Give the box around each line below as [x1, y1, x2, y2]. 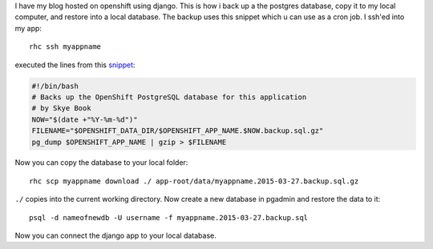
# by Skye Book [31, 104, 91, 113]
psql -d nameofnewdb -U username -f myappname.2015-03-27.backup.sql [29, 213, 309, 222]
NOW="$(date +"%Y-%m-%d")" [31, 114, 138, 124]
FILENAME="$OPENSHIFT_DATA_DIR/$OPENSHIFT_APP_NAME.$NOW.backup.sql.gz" [31, 127, 324, 135]
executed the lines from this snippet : [14, 60, 136, 70]
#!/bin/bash [31, 81, 79, 90]
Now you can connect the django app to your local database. [14, 231, 216, 240]
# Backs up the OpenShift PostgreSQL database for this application [31, 92, 307, 102]
